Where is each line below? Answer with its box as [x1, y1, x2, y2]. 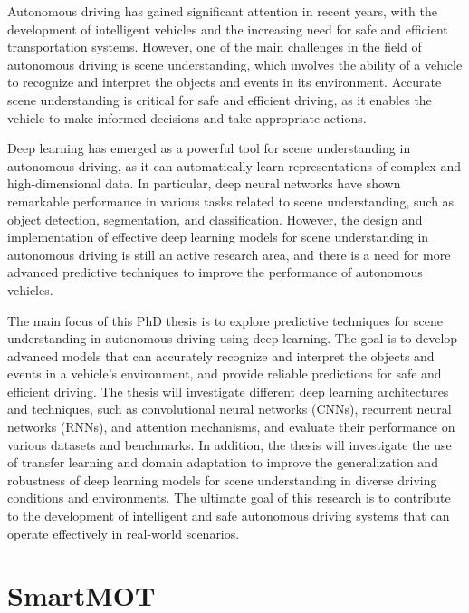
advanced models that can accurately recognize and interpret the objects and [7, 346, 435, 365]
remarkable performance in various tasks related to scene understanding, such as [7, 191, 455, 210]
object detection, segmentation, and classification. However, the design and [7, 209, 423, 228]
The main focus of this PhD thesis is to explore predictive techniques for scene [7, 311, 443, 330]
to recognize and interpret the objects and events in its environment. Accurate [7, 72, 442, 91]
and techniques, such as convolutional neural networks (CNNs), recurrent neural [7, 399, 452, 418]
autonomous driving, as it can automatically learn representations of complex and [7, 156, 461, 175]
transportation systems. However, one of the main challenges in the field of [7, 37, 422, 56]
